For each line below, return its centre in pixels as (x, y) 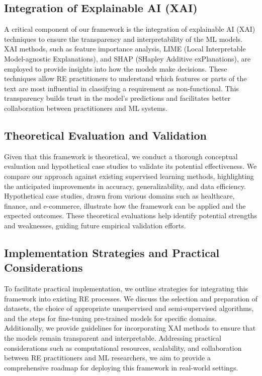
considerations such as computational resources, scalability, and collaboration (123, 348)
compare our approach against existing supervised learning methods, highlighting (129, 176)
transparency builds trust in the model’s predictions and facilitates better (117, 98)
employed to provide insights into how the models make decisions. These (116, 68)
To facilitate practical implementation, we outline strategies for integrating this (126, 289)
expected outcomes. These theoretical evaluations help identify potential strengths (130, 215)
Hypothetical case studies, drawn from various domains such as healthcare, (119, 196)
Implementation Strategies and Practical (112, 252)
